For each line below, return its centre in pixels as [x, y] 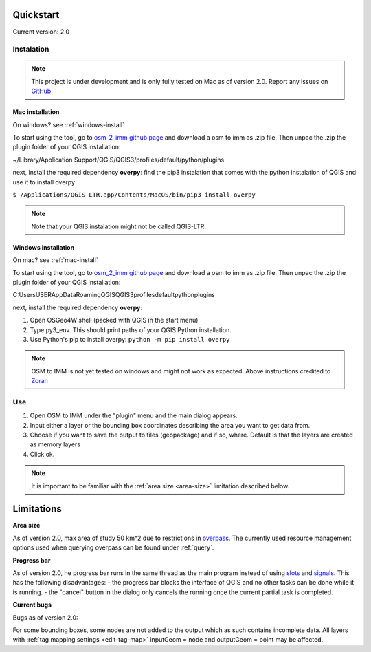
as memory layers [55, 444]
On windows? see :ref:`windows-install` [69, 124]
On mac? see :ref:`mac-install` [56, 260]
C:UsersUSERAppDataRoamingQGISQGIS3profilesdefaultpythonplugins [114, 295]
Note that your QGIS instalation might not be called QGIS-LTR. [119, 226]
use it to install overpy [44, 182]
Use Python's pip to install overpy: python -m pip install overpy [130, 339]
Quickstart [36, 15]
